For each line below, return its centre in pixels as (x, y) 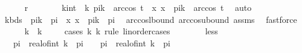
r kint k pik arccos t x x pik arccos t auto (138, 7)
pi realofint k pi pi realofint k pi (92, 42)
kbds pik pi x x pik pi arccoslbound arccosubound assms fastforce (151, 19)
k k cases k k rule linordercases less (121, 31)
